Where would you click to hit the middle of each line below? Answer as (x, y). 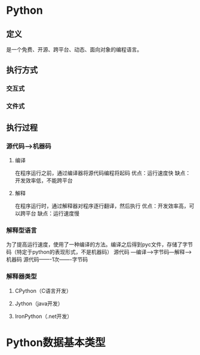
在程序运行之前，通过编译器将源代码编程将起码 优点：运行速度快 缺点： (103, 173)
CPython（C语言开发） (43, 290)
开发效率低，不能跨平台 (44, 180)
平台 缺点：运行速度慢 (52, 213)
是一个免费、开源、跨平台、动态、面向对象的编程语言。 (74, 49)
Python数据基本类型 (56, 342)
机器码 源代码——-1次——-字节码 (47, 260)
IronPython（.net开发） (44, 316)
